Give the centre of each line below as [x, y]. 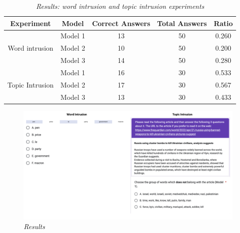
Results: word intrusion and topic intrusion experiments [120, 6]
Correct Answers [121, 23]
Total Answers [182, 23]
